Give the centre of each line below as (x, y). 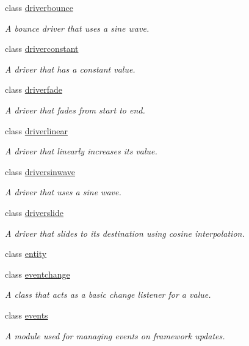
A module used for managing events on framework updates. (115, 335)
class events (27, 315)
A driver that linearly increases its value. (81, 151)
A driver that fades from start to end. (75, 110)
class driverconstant (42, 49)
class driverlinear (36, 130)
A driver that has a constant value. (70, 69)
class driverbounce (39, 7)
